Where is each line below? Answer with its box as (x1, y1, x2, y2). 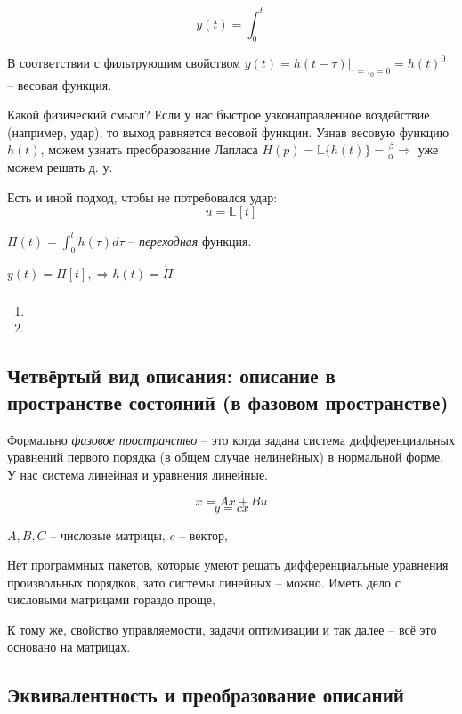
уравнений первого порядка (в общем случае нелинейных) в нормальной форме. (7, 447, 444, 466)
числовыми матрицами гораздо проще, (7, 590, 215, 609)
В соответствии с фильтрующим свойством (7, 53, 241, 72)
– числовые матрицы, (50, 525, 166, 544)
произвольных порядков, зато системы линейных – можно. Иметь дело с (7, 572, 401, 591)
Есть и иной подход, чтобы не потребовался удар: (7, 187, 278, 206)
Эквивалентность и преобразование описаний (7, 681, 404, 709)
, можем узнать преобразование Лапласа (40, 140, 258, 159)
